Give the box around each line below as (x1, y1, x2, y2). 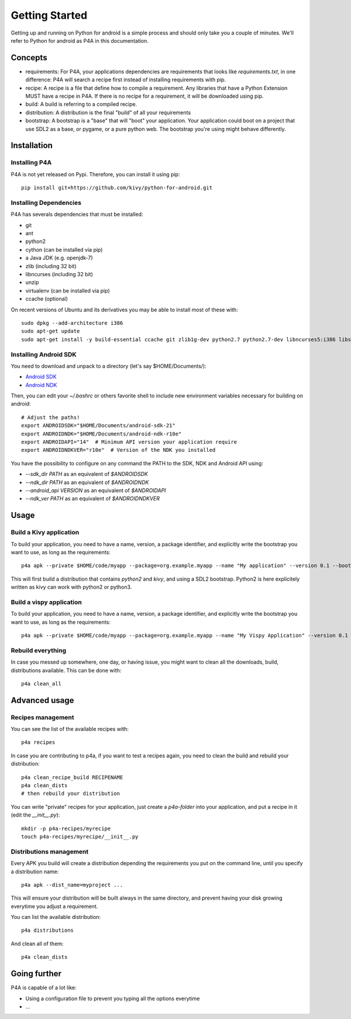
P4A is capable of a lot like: (11, 984, 77, 991)
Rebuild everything (11, 646, 67, 654)
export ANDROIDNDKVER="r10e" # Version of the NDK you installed (21, 447, 216, 454)
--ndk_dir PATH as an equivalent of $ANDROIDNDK (25, 479, 149, 486)
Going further (11, 969, 61, 979)
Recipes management (11, 713, 74, 721)
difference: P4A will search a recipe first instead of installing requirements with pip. (25, 76, 226, 83)
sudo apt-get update (21, 328, 80, 335)
